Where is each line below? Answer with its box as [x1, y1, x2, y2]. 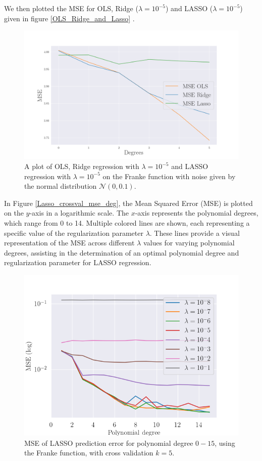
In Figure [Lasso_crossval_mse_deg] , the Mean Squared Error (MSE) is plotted [4, 197, 253, 208]
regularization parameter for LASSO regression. [4, 257, 151, 268]
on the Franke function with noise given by [102, 171, 236, 181]
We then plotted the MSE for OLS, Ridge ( [4, 3, 138, 13]
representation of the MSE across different [4, 237, 135, 248]
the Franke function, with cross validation [24, 447, 153, 458]
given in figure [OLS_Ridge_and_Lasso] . [4, 13, 135, 23]
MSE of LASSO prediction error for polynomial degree [24, 437, 193, 448]
